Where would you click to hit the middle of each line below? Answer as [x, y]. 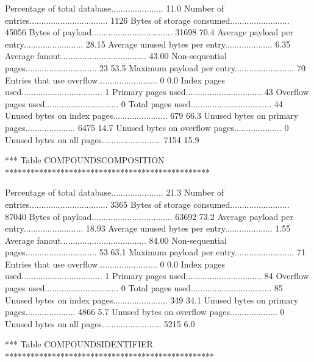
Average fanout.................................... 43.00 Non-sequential [116, 56]
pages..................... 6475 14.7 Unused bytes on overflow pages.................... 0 [147, 127]
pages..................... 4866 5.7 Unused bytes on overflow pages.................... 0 [145, 312]
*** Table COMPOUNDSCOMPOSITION [85, 160]
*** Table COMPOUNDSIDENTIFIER [79, 344]
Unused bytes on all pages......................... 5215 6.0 [100, 323]
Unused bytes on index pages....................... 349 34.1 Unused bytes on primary [152, 300]
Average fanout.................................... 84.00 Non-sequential [116, 240]
